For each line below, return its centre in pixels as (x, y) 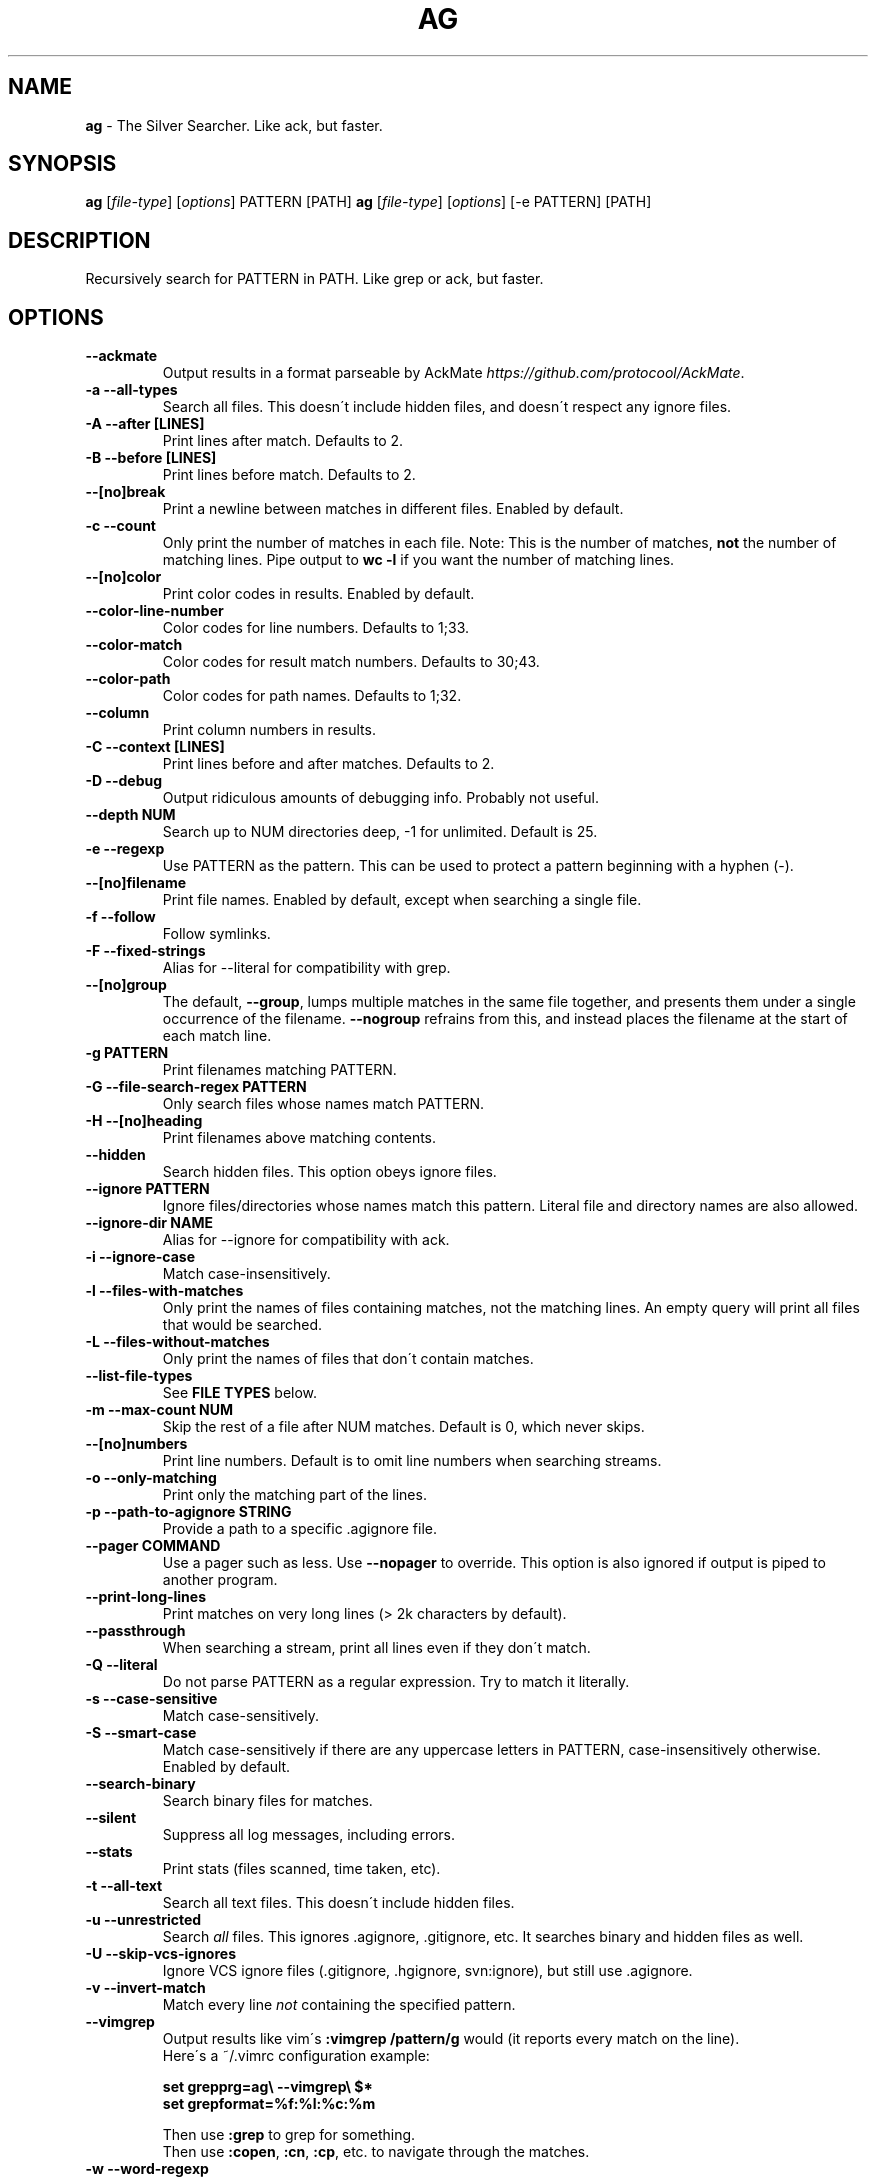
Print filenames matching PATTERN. (279, 1070)
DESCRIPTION (79, 240)
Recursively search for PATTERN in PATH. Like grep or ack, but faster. (314, 279)
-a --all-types (131, 390)
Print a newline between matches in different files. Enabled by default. (393, 509)
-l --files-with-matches (164, 1291)
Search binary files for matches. (267, 1801)
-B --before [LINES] (151, 458)
